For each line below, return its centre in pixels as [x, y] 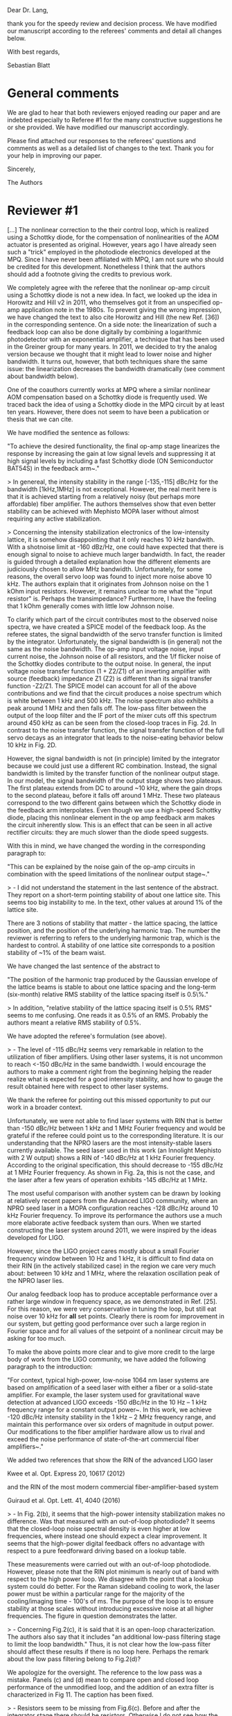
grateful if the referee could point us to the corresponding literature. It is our [115, 1135]
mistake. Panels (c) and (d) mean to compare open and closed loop [103, 1680]
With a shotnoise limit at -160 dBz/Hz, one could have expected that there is [115, 547]
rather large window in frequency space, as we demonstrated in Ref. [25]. [112, 1301]
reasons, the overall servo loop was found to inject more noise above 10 [110, 576]
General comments [63, 93]
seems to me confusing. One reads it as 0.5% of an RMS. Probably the [108, 1015]
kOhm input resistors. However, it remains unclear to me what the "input [110, 591]
